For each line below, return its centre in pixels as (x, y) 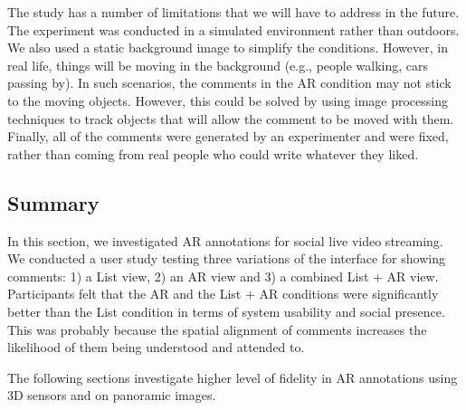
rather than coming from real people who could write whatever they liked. (213, 153)
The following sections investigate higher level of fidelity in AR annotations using (233, 377)
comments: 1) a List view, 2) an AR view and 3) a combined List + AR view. (223, 276)
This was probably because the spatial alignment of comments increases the (217, 329)
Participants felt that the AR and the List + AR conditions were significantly (223, 294)
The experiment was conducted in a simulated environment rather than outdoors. (233, 29)
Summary (53, 202)
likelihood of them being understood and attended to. (156, 347)
